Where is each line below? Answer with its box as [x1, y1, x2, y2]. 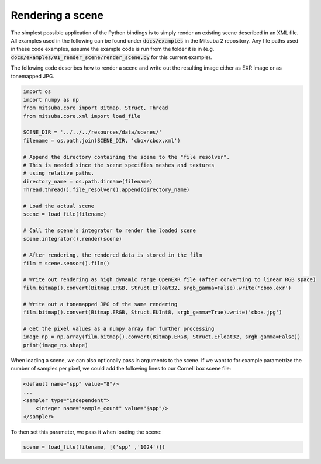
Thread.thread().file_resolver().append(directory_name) [23, 186, 190, 193]
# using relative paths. [23, 170, 95, 176]
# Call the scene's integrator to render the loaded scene [23, 227, 196, 234]
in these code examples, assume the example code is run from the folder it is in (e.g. [11, 46, 215, 53]
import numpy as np [23, 96, 79, 103]
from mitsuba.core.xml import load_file [23, 113, 140, 119]
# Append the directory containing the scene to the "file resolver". [23, 154, 230, 160]
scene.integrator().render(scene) [23, 236, 122, 242]
